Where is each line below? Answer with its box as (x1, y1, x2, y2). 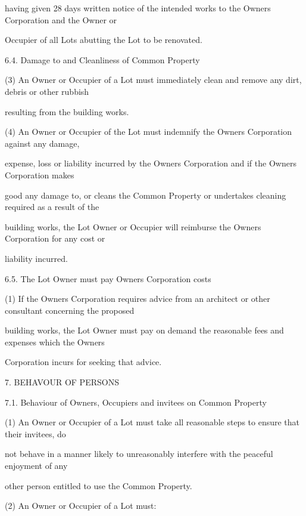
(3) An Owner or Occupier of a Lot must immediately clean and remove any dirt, (5, 73, 302, 86)
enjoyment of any (5, 459, 68, 472)
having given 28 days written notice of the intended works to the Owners (5, 2, 271, 14)
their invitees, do (5, 427, 66, 440)
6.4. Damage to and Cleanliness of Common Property (5, 53, 200, 66)
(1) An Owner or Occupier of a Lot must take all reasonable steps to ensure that (5, 416, 300, 428)
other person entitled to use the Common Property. (5, 479, 192, 492)
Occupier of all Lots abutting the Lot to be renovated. (5, 33, 202, 46)
